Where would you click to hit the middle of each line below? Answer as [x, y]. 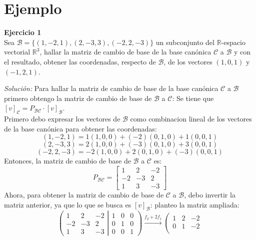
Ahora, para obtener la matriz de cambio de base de [84, 194]
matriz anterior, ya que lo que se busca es [68, 204]
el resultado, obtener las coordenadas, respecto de [80, 61]
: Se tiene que [193, 98]
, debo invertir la [210, 194]
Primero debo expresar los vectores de [62, 119]
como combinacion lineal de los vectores [191, 119]
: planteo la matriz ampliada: [195, 204]
